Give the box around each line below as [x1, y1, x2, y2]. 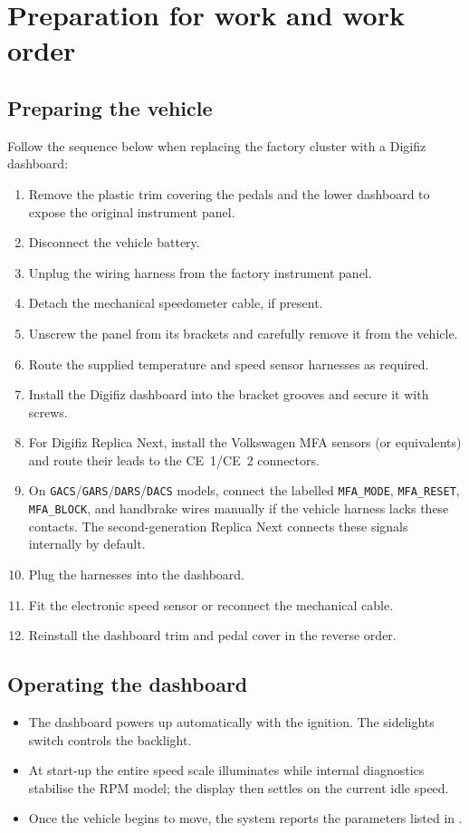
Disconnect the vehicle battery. [28, 233, 200, 252]
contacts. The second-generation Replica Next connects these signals [28, 516, 408, 535]
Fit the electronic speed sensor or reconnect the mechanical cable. [28, 595, 394, 614]
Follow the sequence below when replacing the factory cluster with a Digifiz [7, 136, 426, 155]
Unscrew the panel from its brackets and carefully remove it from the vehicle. [28, 323, 458, 342]
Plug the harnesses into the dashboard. [28, 564, 245, 583]
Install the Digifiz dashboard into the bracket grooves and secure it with [28, 385, 429, 404]
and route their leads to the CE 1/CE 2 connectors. [28, 450, 320, 469]
